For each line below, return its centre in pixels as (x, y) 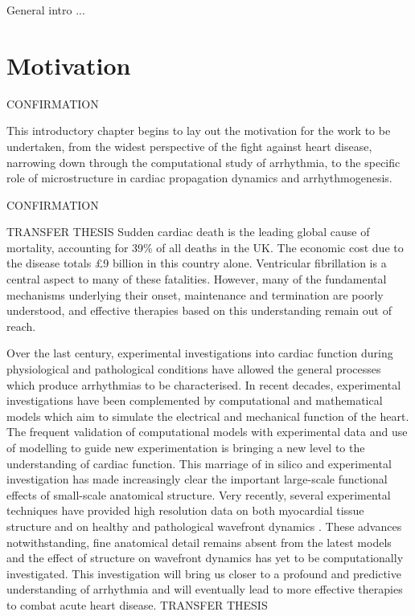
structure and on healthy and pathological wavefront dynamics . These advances (204, 526)
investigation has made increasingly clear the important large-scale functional (197, 479)
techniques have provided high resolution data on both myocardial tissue (185, 510)
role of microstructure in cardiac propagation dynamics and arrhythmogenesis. (199, 178)
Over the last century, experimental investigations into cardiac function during (200, 353)
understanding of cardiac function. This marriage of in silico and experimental (199, 463)
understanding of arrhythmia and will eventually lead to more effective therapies (205, 589)
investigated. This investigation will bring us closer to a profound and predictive (204, 573)
